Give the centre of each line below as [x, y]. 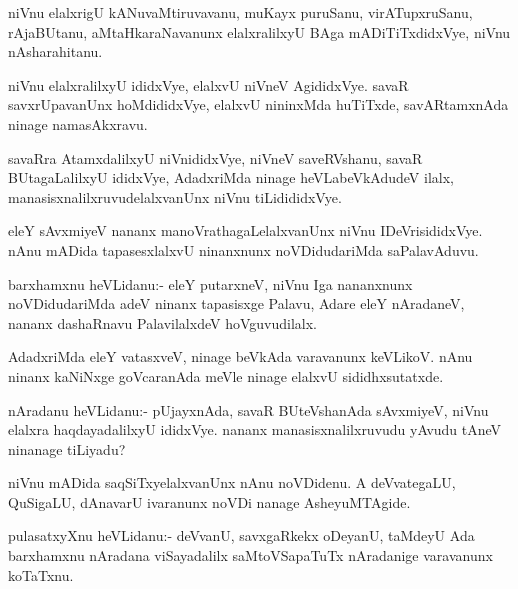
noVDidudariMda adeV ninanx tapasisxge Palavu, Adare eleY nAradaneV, [236, 303]
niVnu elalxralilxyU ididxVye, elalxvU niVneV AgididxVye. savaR [208, 84]
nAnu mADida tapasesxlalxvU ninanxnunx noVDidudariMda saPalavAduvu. [243, 249]
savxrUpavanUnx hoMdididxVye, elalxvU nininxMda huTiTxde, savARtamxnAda [258, 104]
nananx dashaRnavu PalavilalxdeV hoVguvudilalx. [162, 322]
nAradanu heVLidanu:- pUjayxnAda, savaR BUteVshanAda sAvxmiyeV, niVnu [248, 409]
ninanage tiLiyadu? [67, 448]
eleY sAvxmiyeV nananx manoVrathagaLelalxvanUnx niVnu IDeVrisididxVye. [245, 230]
